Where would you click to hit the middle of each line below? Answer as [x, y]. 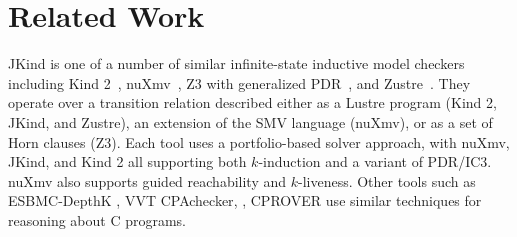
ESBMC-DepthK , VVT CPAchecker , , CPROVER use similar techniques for [245, 200]
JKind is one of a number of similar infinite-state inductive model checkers [236, 63]
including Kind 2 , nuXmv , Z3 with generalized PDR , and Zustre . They [239, 82]
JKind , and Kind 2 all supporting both [127, 161]
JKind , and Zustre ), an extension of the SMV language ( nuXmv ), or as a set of [250, 121]
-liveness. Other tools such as [386, 180]
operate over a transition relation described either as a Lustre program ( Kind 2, [252, 102]
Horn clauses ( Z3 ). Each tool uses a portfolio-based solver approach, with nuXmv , [259, 141]
